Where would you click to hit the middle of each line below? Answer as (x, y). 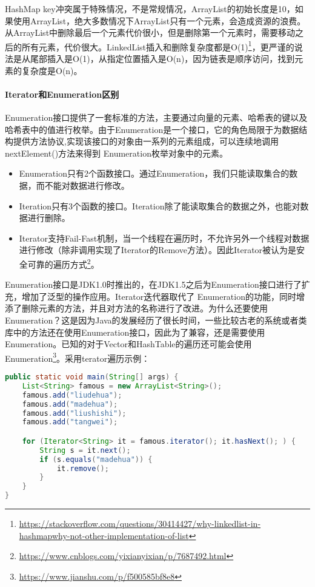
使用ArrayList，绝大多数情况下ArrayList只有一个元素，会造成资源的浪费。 (159, 20)
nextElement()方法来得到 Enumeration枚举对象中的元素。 (116, 153)
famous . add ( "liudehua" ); (72, 395)
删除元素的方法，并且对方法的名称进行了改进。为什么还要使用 (144, 308)
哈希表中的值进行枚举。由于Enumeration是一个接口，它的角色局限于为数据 (152, 129)
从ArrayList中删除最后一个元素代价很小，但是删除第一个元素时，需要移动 (150, 32)
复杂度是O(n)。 (52, 70)
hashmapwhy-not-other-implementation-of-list (104, 535)
